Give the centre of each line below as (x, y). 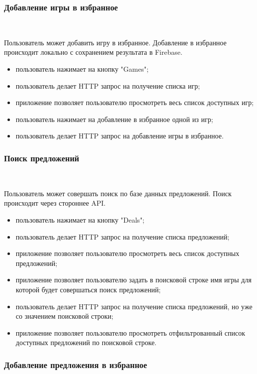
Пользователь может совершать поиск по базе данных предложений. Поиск (118, 193)
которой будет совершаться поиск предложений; (88, 289)
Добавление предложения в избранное (76, 364)
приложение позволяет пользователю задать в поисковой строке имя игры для (133, 280)
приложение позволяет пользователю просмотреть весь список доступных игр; (135, 102)
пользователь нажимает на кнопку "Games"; (82, 69)
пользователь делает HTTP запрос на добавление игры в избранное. (120, 136)
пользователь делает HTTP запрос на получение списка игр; (108, 85)
